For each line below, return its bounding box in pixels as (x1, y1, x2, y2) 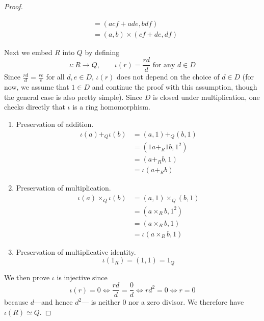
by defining (85, 46, 120, 57)
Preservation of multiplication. (16, 182, 111, 193)
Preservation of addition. (16, 118, 94, 129)
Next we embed (4, 46, 52, 57)
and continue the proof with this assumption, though (92, 82, 257, 92)
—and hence (34, 297, 73, 307)
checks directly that (4, 101, 65, 112)
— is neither (82, 297, 120, 307)
